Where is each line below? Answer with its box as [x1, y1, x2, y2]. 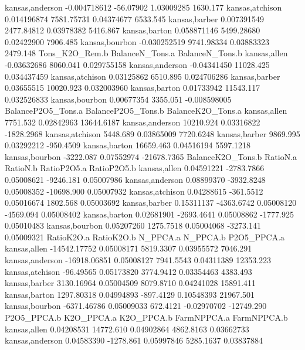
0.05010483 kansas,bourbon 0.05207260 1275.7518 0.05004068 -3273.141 [5, 219, 261, 232]
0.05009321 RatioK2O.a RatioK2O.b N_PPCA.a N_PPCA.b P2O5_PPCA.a [5, 230, 285, 243]
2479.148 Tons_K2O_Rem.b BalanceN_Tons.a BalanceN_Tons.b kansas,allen [5, 47, 288, 59]
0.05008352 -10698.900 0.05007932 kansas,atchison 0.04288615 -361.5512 [5, 185, 263, 197]
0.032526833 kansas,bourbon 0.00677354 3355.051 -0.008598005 [5, 93, 232, 105]
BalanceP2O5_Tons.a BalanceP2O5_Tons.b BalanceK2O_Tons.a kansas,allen [5, 104, 287, 117]
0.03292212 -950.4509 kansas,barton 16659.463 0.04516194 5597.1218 [5, 139, 251, 151]
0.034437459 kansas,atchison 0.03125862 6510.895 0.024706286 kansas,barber [5, 70, 280, 82]
